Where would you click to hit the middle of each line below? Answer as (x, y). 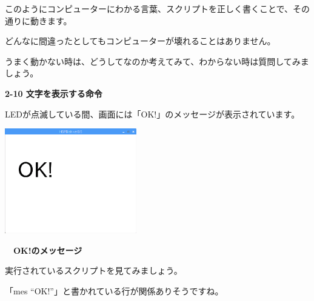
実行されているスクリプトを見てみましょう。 (94, 270)
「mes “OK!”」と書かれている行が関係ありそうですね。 (114, 290)
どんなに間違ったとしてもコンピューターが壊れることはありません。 (140, 41)
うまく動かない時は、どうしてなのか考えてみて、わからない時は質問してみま (157, 61)
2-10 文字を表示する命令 (54, 93)
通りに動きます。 (38, 20)
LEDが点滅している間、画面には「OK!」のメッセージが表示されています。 (152, 114)
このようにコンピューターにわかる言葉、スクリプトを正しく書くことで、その (158, 8)
